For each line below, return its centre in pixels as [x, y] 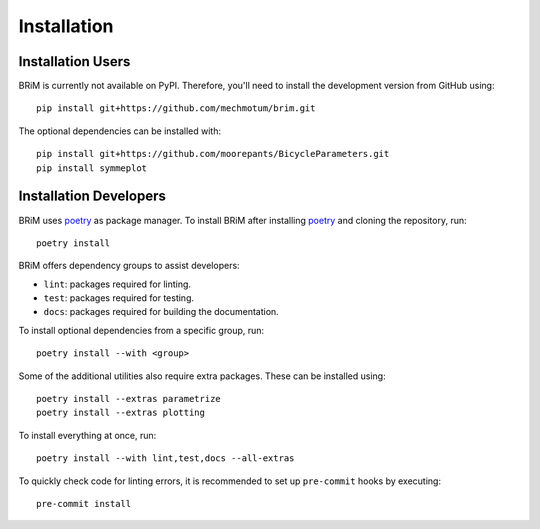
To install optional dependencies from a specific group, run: [141, 330]
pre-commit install [84, 503]
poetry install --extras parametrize [129, 399]
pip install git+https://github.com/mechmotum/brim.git [176, 108]
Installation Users [74, 61]
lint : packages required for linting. [117, 284]
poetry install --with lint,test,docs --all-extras [165, 458]
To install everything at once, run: [87, 435]
